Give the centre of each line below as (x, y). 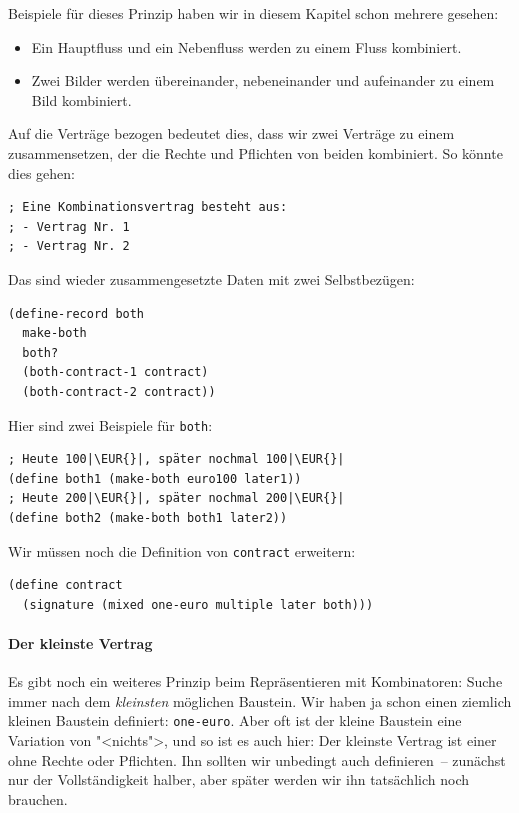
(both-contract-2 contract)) (119, 391)
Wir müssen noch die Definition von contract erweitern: (182, 550)
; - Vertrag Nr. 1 (69, 226)
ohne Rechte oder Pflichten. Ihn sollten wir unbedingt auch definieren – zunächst (257, 759)
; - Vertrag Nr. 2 (69, 246)
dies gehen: (41, 172)
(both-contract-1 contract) (115, 372)
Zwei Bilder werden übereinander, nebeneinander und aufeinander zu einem (263, 80)
